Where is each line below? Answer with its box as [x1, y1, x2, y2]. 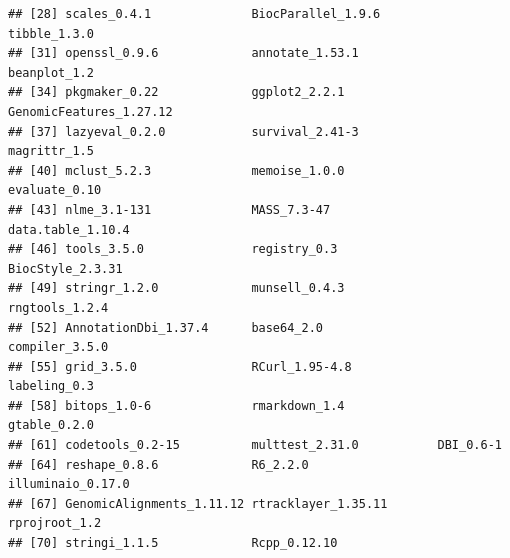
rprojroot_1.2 [8, 516, 102, 531]
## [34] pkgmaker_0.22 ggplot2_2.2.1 [8, 85, 345, 100]
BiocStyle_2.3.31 [8, 261, 123, 276]
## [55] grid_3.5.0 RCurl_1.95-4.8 [8, 359, 352, 374]
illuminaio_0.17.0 [8, 477, 130, 492]
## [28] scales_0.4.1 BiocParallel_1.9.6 [8, 7, 381, 21]
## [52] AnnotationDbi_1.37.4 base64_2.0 [8, 320, 323, 335]
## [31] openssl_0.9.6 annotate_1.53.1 [8, 46, 359, 61]
